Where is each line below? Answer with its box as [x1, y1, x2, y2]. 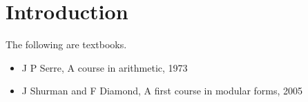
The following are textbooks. [6, 37, 127, 52]
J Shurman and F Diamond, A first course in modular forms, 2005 [21, 83, 303, 98]
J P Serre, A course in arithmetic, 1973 [21, 60, 188, 74]
